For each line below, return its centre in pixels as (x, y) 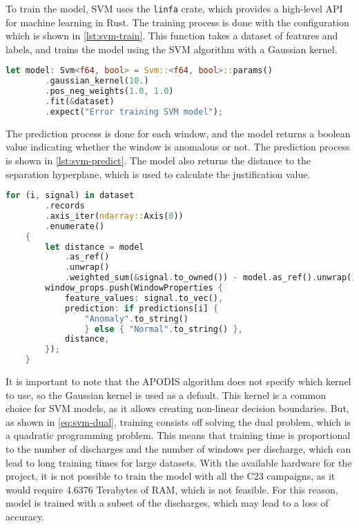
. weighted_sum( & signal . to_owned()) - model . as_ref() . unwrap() (211, 278)
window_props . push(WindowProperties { (134, 288)
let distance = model (95, 247)
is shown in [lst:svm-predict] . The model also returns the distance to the (158, 160)
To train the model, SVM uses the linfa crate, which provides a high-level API (174, 8)
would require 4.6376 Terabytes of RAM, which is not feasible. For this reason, (172, 489)
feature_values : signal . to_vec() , (144, 298)
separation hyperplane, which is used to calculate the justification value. (158, 174)
